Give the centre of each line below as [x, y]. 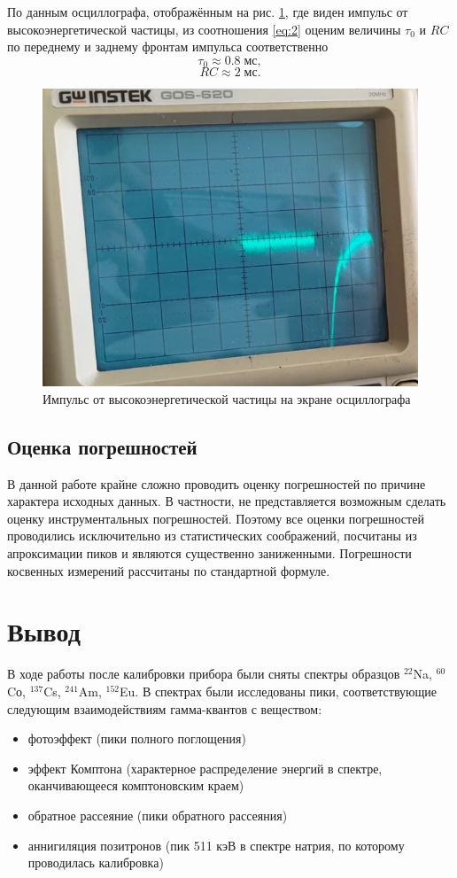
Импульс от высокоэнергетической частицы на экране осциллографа [227, 398]
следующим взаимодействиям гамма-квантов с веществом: [165, 708]
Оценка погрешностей [102, 446]
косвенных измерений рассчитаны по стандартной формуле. [169, 570]
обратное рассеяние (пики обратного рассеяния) [158, 815]
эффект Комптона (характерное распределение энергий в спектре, [205, 768]
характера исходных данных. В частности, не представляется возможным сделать [227, 501]
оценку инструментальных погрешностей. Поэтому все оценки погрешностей [216, 518]
